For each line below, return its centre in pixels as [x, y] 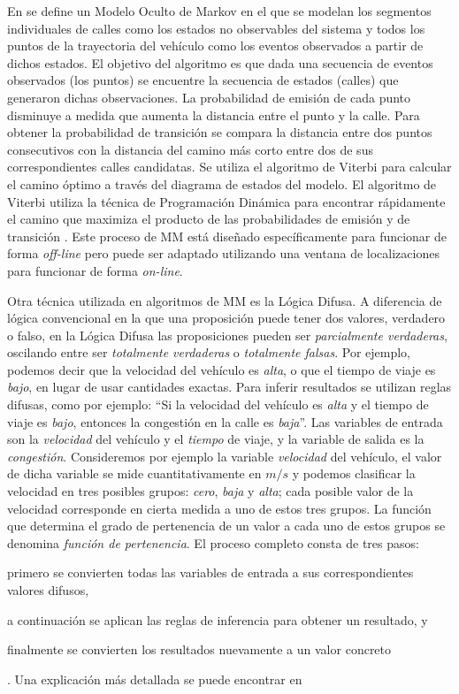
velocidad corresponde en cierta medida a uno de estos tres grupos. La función [219, 508]
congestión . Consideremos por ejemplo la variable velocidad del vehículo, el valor [225, 456]
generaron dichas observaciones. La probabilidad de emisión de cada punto [209, 97]
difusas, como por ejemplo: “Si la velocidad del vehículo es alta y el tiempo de [218, 404]
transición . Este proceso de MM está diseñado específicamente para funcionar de [227, 236]
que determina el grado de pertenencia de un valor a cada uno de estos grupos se [226, 526]
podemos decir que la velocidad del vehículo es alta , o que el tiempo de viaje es [222, 369]
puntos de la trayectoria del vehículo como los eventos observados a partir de [215, 46]
